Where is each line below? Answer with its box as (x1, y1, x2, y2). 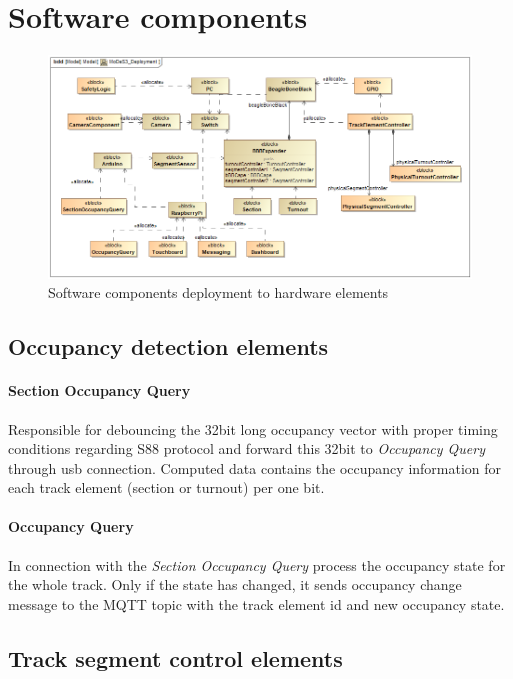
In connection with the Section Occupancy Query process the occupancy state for (8, 554, 506, 575)
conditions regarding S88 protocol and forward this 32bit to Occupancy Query (8, 438, 486, 459)
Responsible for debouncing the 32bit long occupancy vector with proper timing (8, 418, 498, 439)
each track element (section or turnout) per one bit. (8, 477, 325, 498)
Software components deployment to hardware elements (48, 282, 389, 303)
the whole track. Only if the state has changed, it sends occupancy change (8, 574, 462, 595)
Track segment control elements (8, 642, 343, 673)
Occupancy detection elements (8, 331, 329, 362)
